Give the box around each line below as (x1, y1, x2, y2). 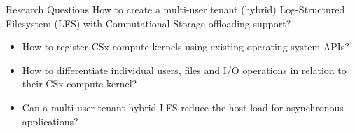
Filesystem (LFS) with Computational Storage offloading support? (6, 15, 291, 30)
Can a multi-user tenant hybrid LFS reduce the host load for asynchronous (22, 99, 344, 114)
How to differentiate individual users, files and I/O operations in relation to (22, 62, 347, 77)
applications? (22, 113, 78, 128)
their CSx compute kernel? (22, 76, 137, 91)
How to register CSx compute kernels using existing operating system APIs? (22, 39, 349, 54)
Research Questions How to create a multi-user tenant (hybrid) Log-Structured (6, 2, 345, 16)
